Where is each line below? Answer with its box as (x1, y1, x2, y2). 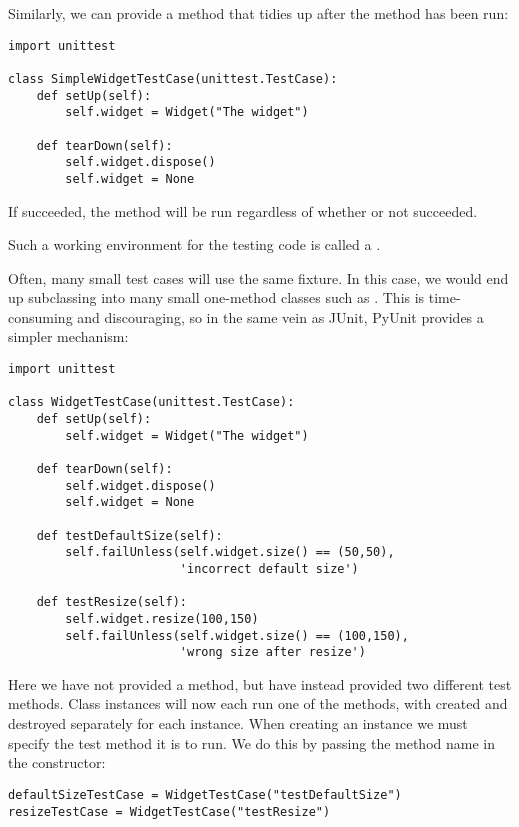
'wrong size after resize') (179, 645, 366, 660)
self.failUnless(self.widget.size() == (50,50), (65, 545, 395, 560)
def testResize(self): (36, 595, 187, 610)
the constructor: (8, 752, 106, 773)
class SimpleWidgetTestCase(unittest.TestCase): (8, 71, 338, 86)
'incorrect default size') (179, 561, 359, 576)
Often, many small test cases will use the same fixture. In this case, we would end (8, 267, 509, 288)
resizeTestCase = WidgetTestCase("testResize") (8, 804, 331, 819)
